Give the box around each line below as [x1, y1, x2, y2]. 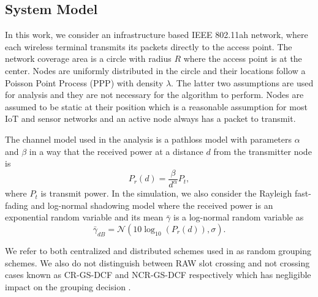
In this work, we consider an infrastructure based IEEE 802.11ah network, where [5, 28, 308, 41]
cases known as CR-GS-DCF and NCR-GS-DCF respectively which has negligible [5, 268, 311, 281]
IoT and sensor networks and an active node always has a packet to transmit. [5, 112, 296, 125]
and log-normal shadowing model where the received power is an [31, 198, 273, 211]
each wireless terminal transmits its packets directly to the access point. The [5, 40, 292, 53]
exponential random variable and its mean [5, 211, 164, 224]
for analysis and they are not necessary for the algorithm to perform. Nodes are [5, 88, 304, 101]
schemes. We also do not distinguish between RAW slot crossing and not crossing [5, 256, 310, 269]
